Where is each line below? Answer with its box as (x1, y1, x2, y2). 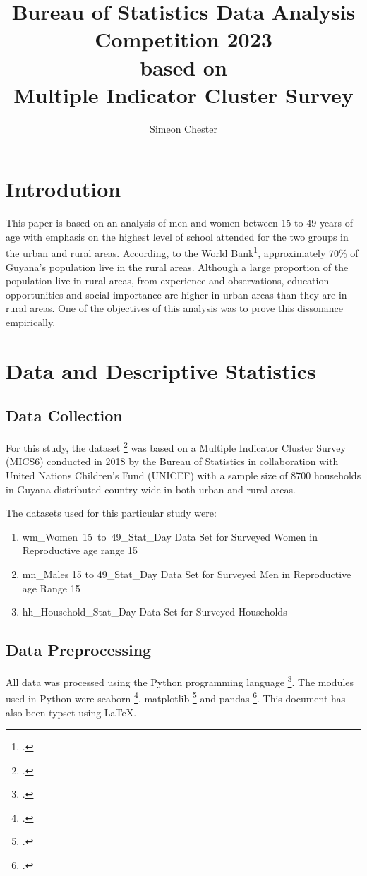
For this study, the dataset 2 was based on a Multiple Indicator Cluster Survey (6, 438, 346, 455)
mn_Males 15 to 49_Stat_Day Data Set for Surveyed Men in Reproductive (22, 567, 351, 582)
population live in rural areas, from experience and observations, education (6, 273, 330, 288)
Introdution (6, 174, 121, 203)
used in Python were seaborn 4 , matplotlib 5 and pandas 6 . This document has (6, 689, 346, 705)
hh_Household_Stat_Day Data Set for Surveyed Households (22, 604, 287, 619)
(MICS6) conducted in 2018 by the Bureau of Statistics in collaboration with (6, 454, 339, 469)
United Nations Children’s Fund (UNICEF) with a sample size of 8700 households (6, 468, 361, 483)
